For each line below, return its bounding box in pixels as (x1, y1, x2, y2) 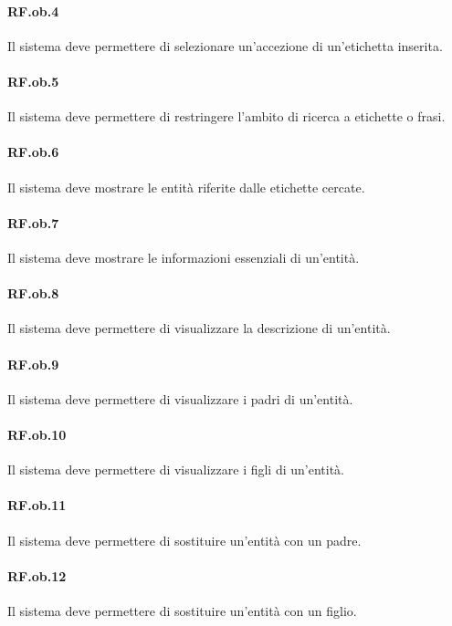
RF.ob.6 (7, 142, 59, 162)
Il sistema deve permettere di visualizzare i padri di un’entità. (7, 389, 353, 408)
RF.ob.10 (7, 424, 67, 443)
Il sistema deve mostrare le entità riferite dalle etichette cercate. (7, 177, 365, 196)
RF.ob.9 (7, 354, 59, 373)
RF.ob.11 (7, 496, 67, 515)
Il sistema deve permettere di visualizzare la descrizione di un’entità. (7, 318, 391, 338)
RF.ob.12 (7, 566, 67, 585)
